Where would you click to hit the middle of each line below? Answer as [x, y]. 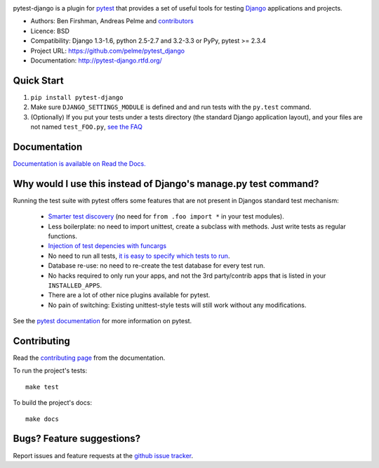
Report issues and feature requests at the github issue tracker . [103, 455]
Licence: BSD [50, 31]
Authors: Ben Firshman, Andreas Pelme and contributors [112, 21]
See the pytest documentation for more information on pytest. [102, 321]
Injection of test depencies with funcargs [107, 246]
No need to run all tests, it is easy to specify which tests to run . [139, 256]
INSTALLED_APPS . [75, 285]
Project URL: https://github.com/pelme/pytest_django [108, 51]
